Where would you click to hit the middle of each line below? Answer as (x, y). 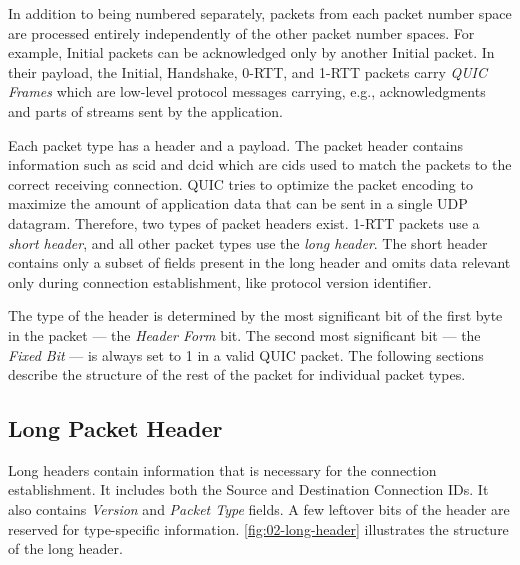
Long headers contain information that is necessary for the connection (222, 469)
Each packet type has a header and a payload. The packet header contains (236, 144)
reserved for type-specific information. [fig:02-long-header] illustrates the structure (258, 528)
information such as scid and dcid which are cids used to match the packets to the (260, 164)
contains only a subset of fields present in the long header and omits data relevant (259, 262)
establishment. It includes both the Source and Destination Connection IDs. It (248, 489)
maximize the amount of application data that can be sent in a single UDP (238, 203)
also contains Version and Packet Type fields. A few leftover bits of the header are (259, 509)
